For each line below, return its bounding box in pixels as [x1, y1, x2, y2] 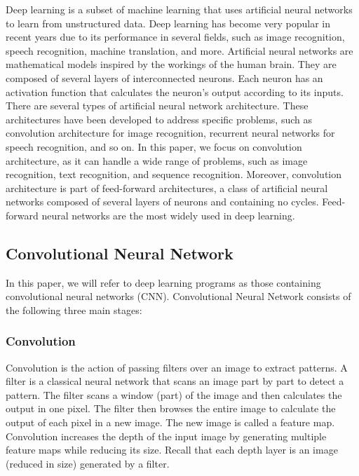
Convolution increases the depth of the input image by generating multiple [6, 428, 327, 443]
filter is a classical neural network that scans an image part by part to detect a [6, 374, 344, 388]
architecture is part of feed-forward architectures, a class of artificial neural [6, 180, 328, 195]
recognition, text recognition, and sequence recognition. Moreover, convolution [6, 167, 342, 182]
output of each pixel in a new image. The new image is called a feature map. [6, 415, 335, 430]
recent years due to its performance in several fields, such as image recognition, [6, 29, 345, 44]
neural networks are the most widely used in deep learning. [41, 208, 295, 222]
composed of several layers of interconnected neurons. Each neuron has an [6, 70, 323, 85]
